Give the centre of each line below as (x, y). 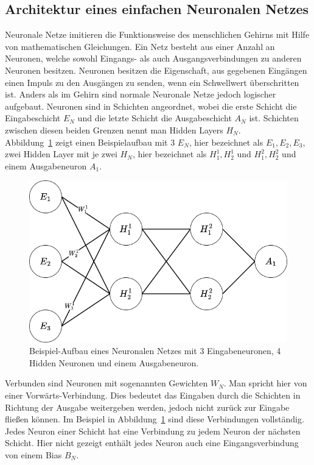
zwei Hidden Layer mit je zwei (61, 154)
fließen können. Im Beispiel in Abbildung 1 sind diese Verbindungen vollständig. (155, 419)
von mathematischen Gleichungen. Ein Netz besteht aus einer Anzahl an (140, 46)
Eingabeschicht (33, 118)
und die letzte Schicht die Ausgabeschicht (155, 118)
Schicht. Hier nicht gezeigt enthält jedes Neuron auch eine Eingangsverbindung (152, 443)
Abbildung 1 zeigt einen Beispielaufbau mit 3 (90, 142)
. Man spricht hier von (265, 383)
